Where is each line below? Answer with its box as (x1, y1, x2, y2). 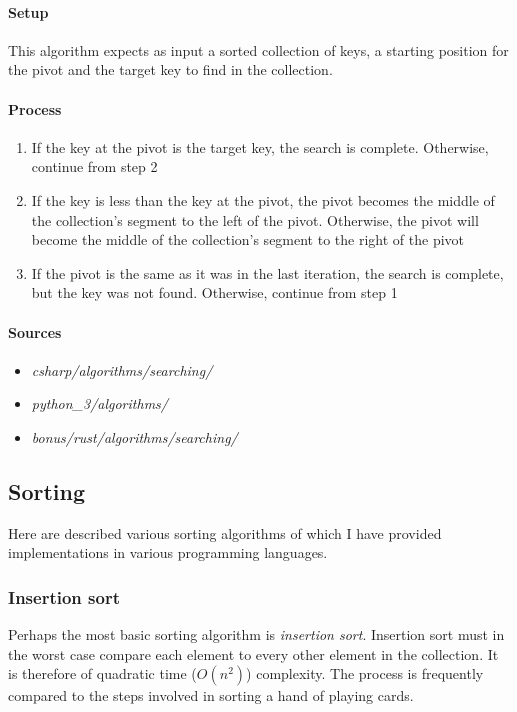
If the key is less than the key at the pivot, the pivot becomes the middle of (31, 189, 495, 210)
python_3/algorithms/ (31, 393, 168, 414)
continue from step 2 (31, 156, 158, 177)
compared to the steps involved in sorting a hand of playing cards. (8, 685, 414, 706)
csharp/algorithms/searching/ (31, 359, 213, 380)
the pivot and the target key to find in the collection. (8, 59, 333, 80)
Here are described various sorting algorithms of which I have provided (8, 522, 442, 543)
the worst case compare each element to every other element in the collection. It (8, 643, 499, 664)
